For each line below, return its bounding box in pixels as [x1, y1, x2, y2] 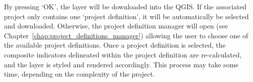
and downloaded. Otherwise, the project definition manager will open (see [4, 21, 228, 31]
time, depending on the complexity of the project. [4, 69, 155, 79]
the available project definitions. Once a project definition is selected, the [4, 40, 226, 50]
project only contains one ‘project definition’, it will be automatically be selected [4, 11, 249, 21]
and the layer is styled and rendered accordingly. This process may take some [4, 59, 239, 69]
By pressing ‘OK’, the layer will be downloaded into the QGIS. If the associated [4, 1, 247, 11]
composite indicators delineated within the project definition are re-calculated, [4, 49, 242, 59]
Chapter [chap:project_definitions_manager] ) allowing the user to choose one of [4, 30, 249, 40]
